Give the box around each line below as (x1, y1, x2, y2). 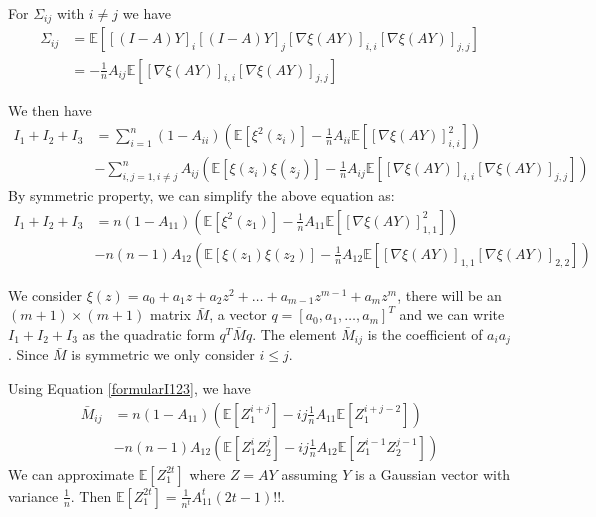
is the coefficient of (367, 324, 483, 345)
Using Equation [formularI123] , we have (8, 378, 251, 399)
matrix (150, 304, 191, 325)
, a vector (209, 304, 267, 325)
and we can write (399, 304, 505, 325)
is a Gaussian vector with (355, 463, 511, 484)
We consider (8, 284, 83, 305)
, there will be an (397, 284, 502, 305)
